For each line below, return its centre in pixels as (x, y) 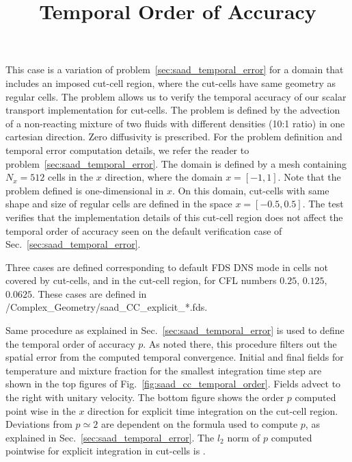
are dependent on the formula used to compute (199, 424)
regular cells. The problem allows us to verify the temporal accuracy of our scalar (176, 96)
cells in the (70, 177)
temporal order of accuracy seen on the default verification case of (144, 230)
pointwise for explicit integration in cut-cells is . (106, 451)
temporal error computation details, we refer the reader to (127, 150)
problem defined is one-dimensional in (85, 190)
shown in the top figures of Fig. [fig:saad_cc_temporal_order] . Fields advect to (173, 384)
